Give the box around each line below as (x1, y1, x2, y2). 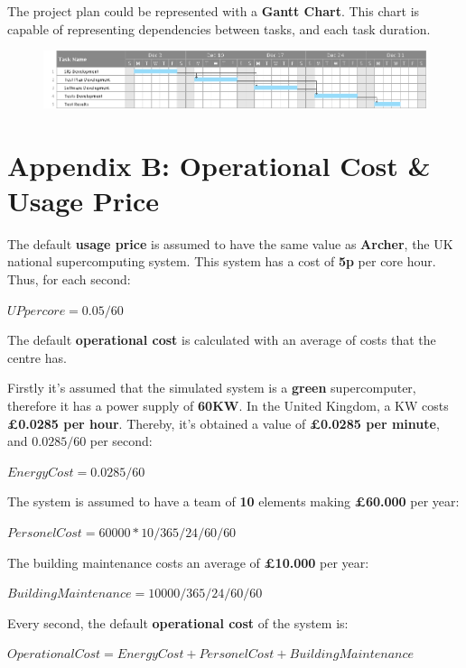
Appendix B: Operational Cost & (7, 146, 431, 183)
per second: (89, 431, 153, 450)
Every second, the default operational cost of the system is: (7, 613, 349, 632)
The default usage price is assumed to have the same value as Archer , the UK (7, 234, 453, 253)
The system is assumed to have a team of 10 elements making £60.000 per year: (7, 492, 460, 511)
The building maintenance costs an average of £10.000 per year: (7, 552, 369, 571)
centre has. (7, 348, 67, 366)
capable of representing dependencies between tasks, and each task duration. (7, 19, 431, 38)
